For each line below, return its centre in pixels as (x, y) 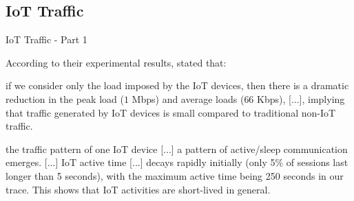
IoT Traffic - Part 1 (46, 39)
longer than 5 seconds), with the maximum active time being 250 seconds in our (175, 175)
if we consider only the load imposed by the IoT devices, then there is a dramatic (177, 85)
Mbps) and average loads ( (188, 98)
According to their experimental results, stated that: (116, 62)
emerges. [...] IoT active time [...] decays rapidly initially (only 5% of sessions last (177, 162)
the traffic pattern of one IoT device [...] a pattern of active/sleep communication (177, 149)
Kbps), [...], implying (301, 98)
